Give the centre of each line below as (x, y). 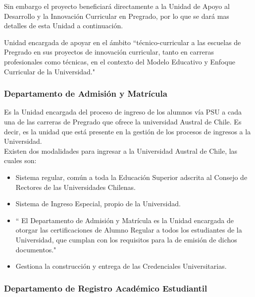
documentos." (36, 249)
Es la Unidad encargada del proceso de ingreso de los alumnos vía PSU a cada (123, 112)
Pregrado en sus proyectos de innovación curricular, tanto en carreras (109, 52)
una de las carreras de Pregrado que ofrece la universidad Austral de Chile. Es (123, 121)
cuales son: (20, 160)
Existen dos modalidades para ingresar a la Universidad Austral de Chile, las (121, 150)
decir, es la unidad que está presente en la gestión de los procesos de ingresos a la (127, 131)
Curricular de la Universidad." (50, 71)
